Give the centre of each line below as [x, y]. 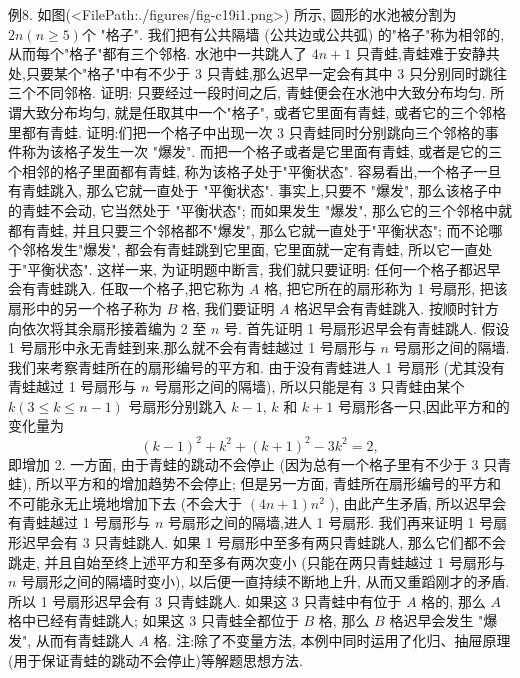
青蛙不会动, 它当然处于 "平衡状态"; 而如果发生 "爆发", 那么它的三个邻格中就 [266, 209]
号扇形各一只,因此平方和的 [423, 405]
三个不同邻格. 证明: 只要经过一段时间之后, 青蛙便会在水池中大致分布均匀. [247, 92]
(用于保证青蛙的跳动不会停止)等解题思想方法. [155, 659]
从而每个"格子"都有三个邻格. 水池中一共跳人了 [158, 53]
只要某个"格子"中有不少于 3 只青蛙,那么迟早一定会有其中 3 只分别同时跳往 [266, 72]
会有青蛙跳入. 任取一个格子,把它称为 [126, 288]
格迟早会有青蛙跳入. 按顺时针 [389, 307]
